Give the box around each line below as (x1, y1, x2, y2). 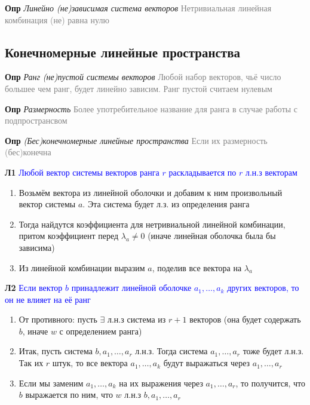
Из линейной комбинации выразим (19, 261, 145, 274)
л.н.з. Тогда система (135, 345, 208, 357)
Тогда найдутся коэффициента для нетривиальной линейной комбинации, (19, 217, 286, 230)
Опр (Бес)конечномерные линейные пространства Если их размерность (5, 134, 268, 146)
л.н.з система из (107, 313, 166, 326)
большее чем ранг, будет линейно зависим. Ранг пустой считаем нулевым (5, 82, 272, 94)
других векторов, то (227, 281, 299, 294)
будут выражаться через (163, 357, 250, 369)
